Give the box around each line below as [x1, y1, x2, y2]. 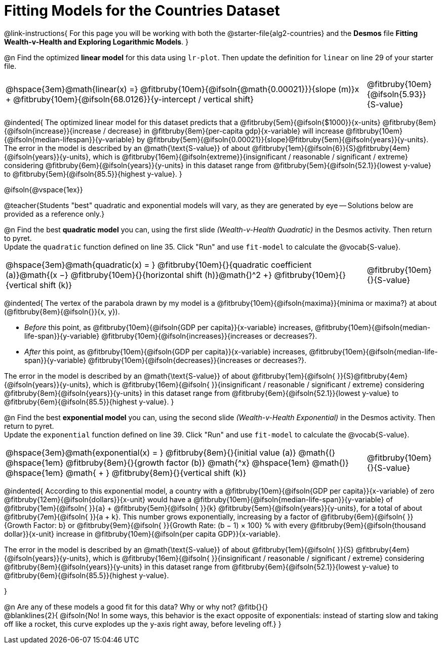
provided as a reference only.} [4, 209, 105, 218]
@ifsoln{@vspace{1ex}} [4, 185, 83, 194]
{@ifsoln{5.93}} [367, 89, 426, 99]
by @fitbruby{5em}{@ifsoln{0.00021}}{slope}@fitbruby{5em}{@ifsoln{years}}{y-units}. [136, 135, 429, 144]
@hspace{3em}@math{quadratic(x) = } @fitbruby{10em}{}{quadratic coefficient [6, 259, 312, 270]
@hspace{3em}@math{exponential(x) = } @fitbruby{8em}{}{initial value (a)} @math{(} [6, 447, 335, 458]
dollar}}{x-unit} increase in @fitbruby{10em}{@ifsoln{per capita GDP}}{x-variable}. [4, 529, 280, 538]
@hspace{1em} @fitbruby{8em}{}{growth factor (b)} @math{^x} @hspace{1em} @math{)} [6, 457, 349, 468]
